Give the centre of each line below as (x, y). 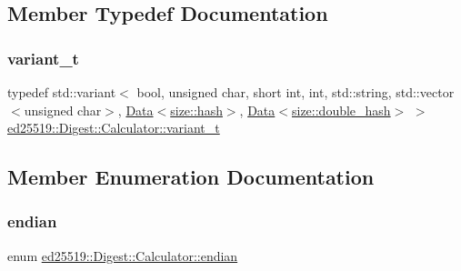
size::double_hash (341, 110)
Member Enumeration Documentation (191, 177)
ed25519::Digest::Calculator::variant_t (114, 128)
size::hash (196, 110)
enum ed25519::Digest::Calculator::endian (123, 255)
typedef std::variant (62, 92)
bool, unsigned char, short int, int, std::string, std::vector (296, 92)
